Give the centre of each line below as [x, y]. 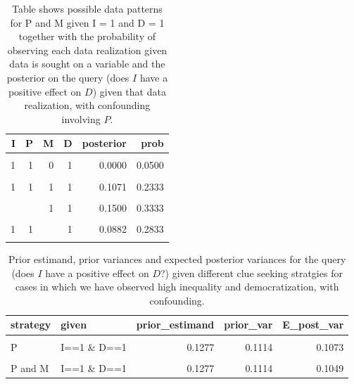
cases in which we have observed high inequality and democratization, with [177, 287]
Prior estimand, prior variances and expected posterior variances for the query [177, 259]
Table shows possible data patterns [87, 8]
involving [81, 119]
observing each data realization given [87, 50]
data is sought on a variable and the [87, 64]
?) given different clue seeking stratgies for [251, 273]
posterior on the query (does [68, 77]
